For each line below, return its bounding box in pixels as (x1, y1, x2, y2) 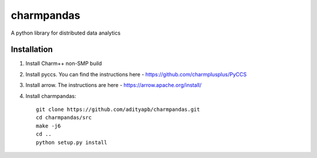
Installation (11, 45, 53, 55)
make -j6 (36, 122, 61, 129)
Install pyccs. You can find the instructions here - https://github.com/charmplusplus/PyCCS (25, 70, 247, 78)
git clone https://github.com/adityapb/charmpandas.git (36, 106, 200, 113)
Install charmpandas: (25, 92, 76, 99)
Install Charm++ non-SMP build (25, 60, 102, 67)
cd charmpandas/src (36, 115, 92, 121)
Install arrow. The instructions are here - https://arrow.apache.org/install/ (25, 82, 202, 89)
